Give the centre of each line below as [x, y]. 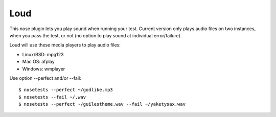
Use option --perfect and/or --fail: [45, 78]
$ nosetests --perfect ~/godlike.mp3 [66, 90]
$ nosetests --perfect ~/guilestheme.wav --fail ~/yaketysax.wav [102, 104]
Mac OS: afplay [38, 62]
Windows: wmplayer [44, 68]
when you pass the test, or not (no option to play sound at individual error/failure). [96, 35]
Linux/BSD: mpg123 [43, 54]
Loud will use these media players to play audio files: [65, 45]
